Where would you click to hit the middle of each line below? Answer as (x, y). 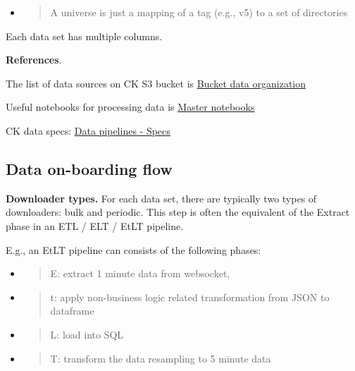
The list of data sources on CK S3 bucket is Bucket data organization (156, 83)
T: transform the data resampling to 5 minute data (161, 358)
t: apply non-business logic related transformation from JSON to (190, 297)
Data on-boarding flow (89, 168)
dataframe (72, 311)
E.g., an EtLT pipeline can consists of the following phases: (133, 249)
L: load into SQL (87, 334)
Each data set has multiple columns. (84, 36)
